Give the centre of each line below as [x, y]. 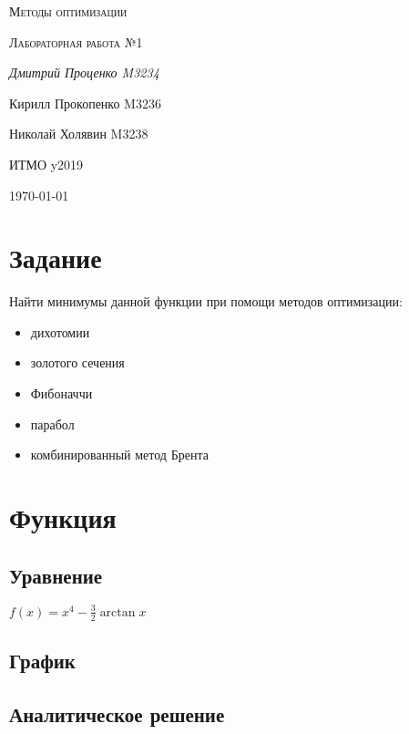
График [42, 661]
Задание [56, 258]
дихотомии [60, 331]
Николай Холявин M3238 [79, 134]
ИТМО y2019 [46, 164]
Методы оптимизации [68, 11]
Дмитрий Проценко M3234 [84, 72]
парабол [52, 424]
